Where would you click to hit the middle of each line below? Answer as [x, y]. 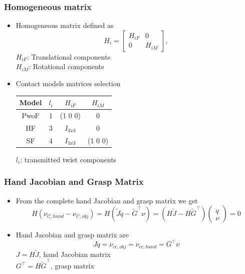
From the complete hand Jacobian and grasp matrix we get [107, 200]
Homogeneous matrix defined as [65, 25]
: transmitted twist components [68, 159]
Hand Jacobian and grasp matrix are [72, 235]
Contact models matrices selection [68, 83]
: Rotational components [66, 66]
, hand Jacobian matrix [75, 254]
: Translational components [69, 56]
